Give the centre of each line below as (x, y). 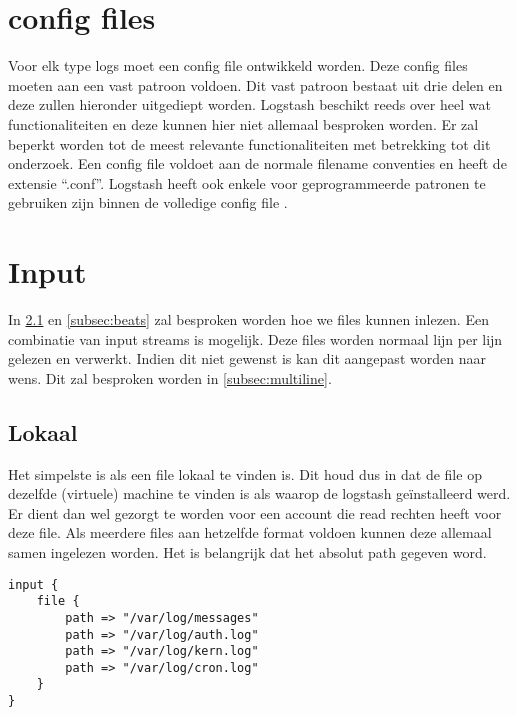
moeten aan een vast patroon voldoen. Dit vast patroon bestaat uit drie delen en (255, 84)
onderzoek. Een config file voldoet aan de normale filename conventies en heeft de (257, 163)
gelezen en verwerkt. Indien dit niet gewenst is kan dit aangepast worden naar (247, 358)
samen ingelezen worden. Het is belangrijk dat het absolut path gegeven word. (247, 551)
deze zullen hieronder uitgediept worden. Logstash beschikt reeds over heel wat (249, 104)
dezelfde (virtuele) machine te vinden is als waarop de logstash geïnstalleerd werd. (259, 493)
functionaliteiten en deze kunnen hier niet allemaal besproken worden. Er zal (243, 123)
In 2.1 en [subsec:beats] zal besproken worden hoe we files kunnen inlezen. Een (248, 319)
